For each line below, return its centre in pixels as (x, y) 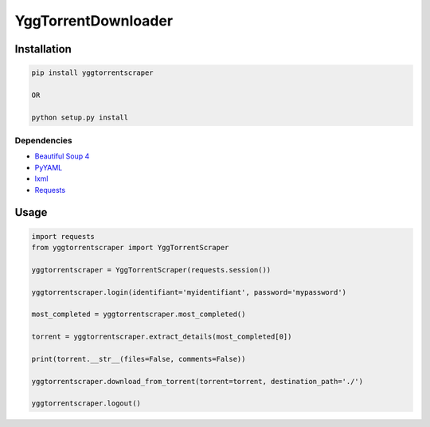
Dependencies (44, 141)
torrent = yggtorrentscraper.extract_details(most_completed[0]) (162, 337)
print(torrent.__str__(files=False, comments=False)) (139, 359)
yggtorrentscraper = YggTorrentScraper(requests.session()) (151, 270)
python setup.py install (80, 117)
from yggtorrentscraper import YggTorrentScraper (130, 248)
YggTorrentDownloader (94, 21)
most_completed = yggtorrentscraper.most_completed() (139, 314)
